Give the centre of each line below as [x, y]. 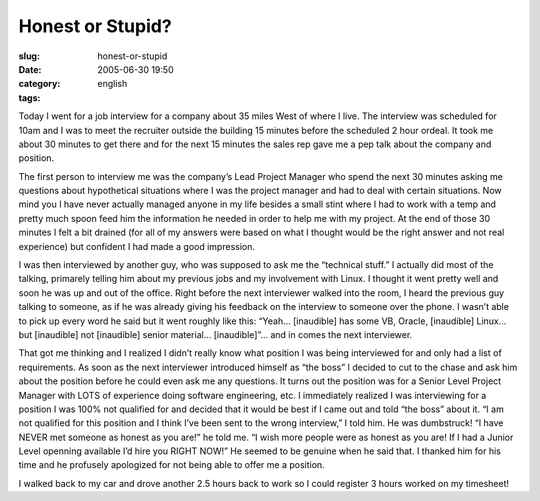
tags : [29, 97]
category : [39, 84]
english [112, 84]
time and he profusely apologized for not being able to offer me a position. [171, 465]
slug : [29, 56]
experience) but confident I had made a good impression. [136, 246]
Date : [30, 69]
